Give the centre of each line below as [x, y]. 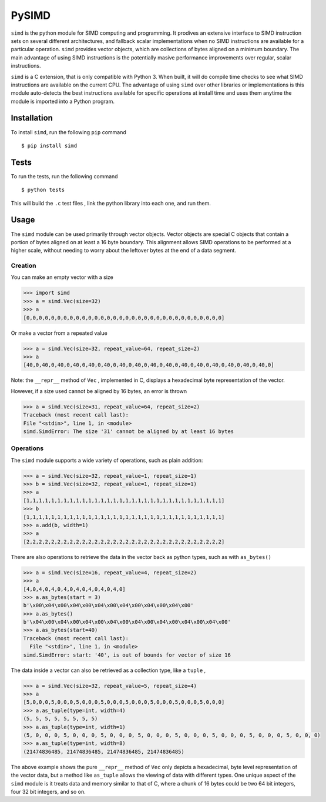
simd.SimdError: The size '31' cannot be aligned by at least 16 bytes [129, 431]
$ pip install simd [49, 145]
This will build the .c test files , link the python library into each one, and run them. [111, 203]
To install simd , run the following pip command [68, 132]
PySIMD [31, 15]
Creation [23, 266]
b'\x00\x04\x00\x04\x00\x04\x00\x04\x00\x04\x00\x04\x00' [108, 605]
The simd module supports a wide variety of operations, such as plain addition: [107, 460]
